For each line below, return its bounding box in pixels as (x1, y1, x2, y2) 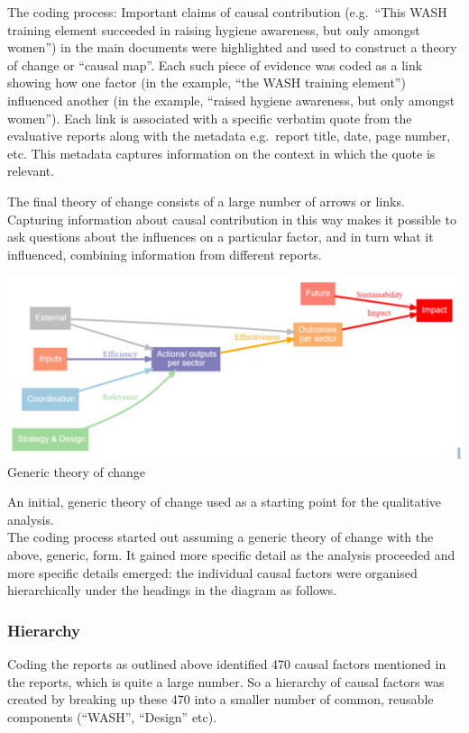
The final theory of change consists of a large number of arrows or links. (7, 191, 405, 210)
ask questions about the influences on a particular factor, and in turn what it (7, 227, 434, 246)
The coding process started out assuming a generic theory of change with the (7, 527, 434, 546)
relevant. (7, 161, 55, 180)
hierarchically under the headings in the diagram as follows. (7, 581, 337, 600)
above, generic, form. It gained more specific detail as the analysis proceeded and (7, 545, 455, 564)
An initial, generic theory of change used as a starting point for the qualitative (7, 492, 442, 511)
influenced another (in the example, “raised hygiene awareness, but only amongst (7, 90, 455, 109)
